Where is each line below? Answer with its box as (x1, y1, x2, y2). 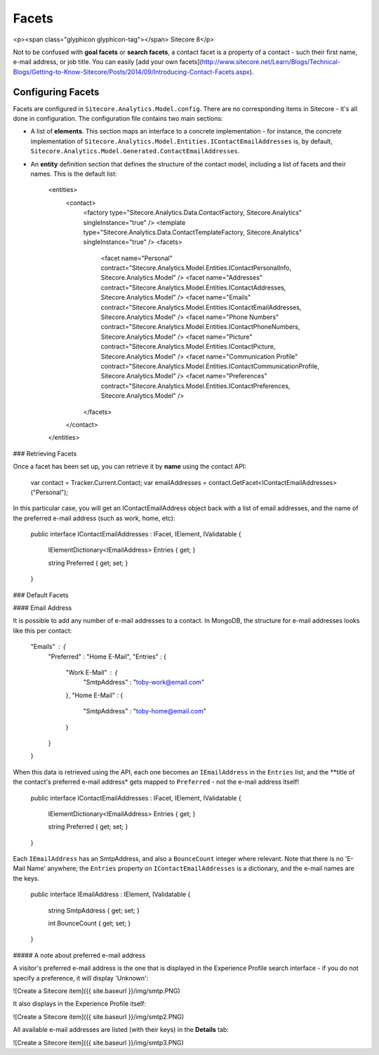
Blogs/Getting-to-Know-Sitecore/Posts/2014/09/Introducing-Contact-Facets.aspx (13, 67, 250, 76)
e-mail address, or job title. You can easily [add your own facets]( (13, 58, 203, 66)
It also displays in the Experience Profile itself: (13, 999, 147, 1008)
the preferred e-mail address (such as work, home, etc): (13, 514, 175, 522)
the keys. (13, 874, 40, 882)
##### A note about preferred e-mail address (13, 951, 146, 959)
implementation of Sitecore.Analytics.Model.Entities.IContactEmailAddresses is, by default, (30, 137, 333, 145)
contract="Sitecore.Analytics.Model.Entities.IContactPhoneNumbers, (100, 323, 300, 331)
